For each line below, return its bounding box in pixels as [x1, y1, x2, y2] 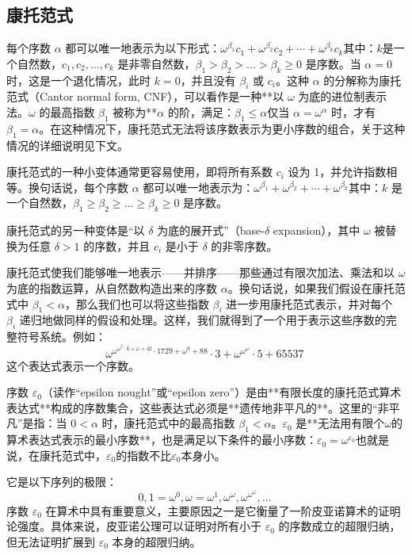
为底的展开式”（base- [157, 222, 265, 239]
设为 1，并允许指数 [288, 163, 387, 180]
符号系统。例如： [17, 328, 106, 345]
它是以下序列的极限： [6, 473, 117, 490]
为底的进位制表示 [298, 88, 387, 105]
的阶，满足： [167, 103, 235, 120]
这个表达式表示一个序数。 [6, 357, 139, 373]
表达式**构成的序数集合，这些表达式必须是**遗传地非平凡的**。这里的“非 [6, 399, 389, 415]
